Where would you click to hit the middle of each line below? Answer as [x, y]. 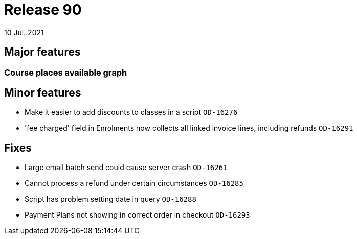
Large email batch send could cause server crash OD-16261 [126, 168]
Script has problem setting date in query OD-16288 [110, 199]
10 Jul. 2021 [24, 32]
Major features [42, 52]
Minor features [43, 93]
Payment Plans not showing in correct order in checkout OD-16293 [137, 215]
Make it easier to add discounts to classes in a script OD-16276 [131, 112]
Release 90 [43, 10]
